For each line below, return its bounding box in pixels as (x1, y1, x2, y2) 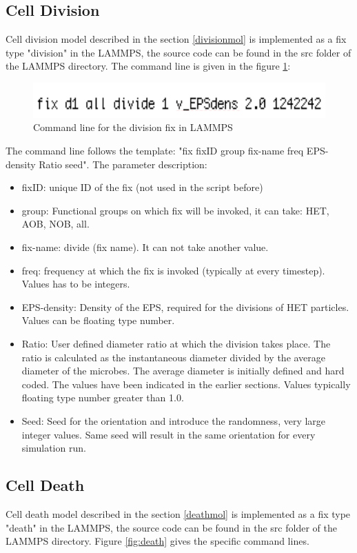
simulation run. (21, 441, 86, 455)
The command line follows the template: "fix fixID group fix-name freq (6, 143, 304, 158)
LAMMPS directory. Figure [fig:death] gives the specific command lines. (6, 534, 309, 548)
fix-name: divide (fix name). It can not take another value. (21, 239, 269, 254)
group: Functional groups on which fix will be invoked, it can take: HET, (21, 203, 329, 217)
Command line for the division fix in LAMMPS (33, 120, 233, 134)
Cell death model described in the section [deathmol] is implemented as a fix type (6, 506, 351, 521)
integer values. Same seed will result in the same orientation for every (21, 427, 316, 441)
